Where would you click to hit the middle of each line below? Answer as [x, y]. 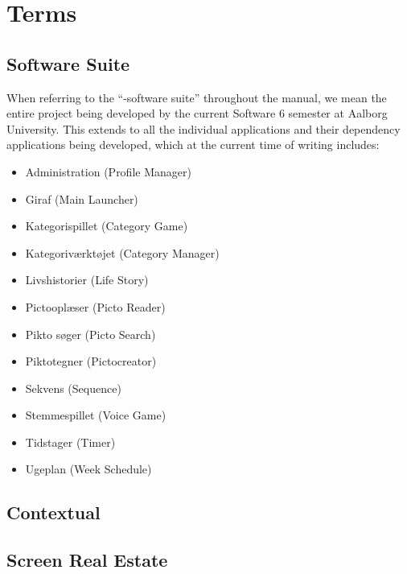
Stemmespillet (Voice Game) [96, 415]
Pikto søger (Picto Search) [90, 334]
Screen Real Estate [87, 560]
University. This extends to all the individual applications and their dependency [203, 128]
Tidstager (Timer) [70, 442]
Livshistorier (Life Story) [87, 280]
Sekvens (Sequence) [73, 388]
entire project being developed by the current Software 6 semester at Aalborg [197, 113]
